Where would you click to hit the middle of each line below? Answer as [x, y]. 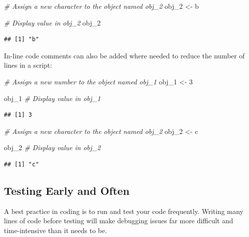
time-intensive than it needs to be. [56, 230]
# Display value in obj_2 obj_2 [52, 22]
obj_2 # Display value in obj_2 [52, 147]
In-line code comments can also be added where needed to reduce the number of [124, 55]
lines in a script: [28, 65]
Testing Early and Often [67, 190]
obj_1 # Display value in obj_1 [52, 98]
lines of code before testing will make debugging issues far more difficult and [119, 221]
